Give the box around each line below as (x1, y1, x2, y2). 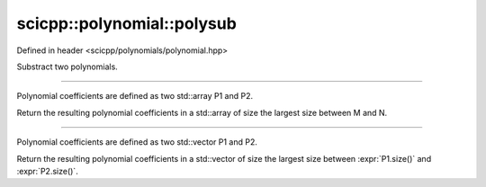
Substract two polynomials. (16, 61, 119, 72)
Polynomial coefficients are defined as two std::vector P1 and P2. (16, 137, 258, 147)
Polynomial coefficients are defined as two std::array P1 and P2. (16, 91, 254, 102)
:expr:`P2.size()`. (16, 165, 78, 176)
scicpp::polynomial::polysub (16, 13, 238, 33)
